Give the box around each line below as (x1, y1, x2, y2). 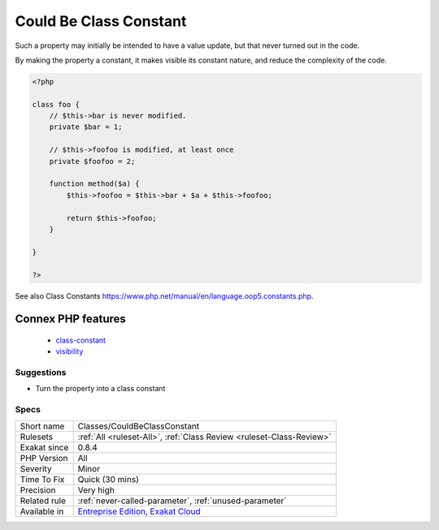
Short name (20, 420, 65, 432)
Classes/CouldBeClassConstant (77, 420, 200, 432)
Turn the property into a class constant (35, 384, 166, 394)
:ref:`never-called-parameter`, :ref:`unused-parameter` (77, 495, 287, 506)
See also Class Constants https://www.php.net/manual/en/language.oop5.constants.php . (15, 291, 314, 300)
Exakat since (20, 442, 69, 453)
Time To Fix (20, 473, 65, 485)
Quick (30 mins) (77, 473, 140, 485)
